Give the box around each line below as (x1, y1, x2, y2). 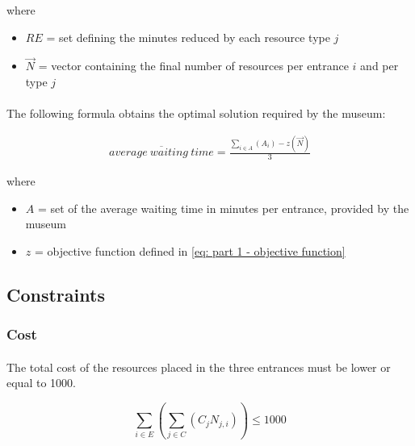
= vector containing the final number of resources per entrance (38, 57, 349, 74)
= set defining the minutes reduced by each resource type (46, 28, 330, 45)
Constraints (6, 281, 105, 306)
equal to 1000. (6, 374, 76, 391)
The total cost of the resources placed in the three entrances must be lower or (6, 358, 391, 375)
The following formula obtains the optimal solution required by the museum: (6, 105, 386, 122)
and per (360, 57, 399, 74)
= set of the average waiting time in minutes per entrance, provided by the (37, 199, 409, 216)
